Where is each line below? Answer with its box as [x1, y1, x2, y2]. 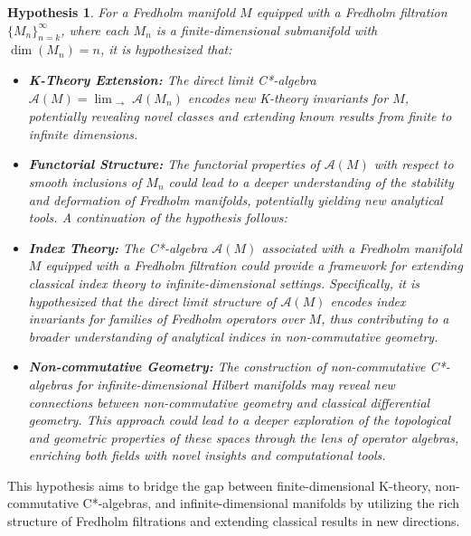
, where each [61, 20, 129, 39]
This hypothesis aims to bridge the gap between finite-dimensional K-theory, [7, 475, 431, 494]
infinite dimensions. [28, 124, 138, 143]
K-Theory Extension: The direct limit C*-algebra [28, 70, 316, 89]
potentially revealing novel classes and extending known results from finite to [28, 107, 452, 126]
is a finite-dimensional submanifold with [155, 20, 378, 39]
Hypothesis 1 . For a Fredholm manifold [7, 3, 236, 21]
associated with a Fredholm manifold [261, 238, 462, 257]
